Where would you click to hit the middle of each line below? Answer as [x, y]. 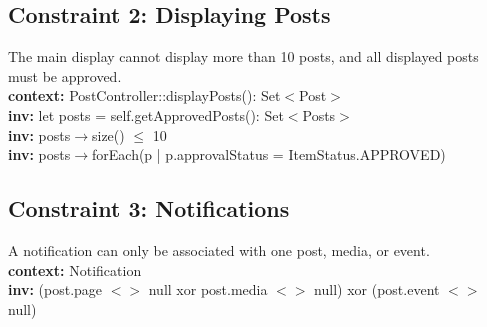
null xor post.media [208, 289]
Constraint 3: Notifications [149, 208]
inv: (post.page [55, 289]
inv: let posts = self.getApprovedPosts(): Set [146, 114]
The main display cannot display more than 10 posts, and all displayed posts [243, 56]
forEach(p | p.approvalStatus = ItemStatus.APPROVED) [269, 154]
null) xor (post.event [377, 289]
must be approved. [65, 75]
